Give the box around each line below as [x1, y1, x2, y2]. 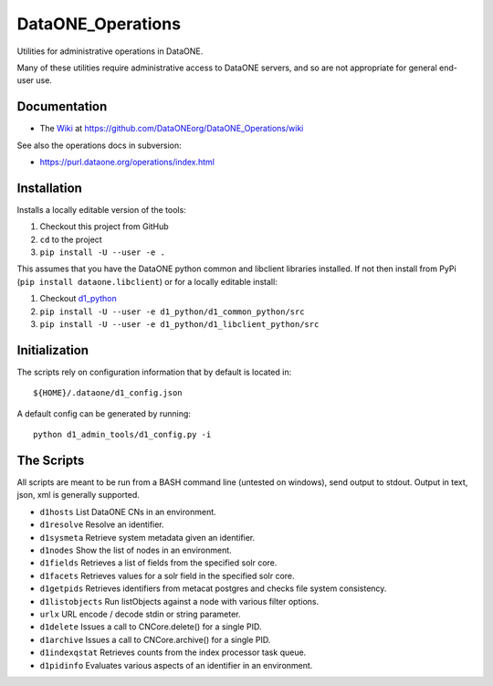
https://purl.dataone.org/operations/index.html [39, 156, 215, 168]
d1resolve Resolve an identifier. [39, 519, 164, 530]
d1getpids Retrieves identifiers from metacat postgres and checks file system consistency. [39, 583, 387, 594]
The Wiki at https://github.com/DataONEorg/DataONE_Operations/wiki [39, 123, 304, 134]
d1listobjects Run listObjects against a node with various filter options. [39, 596, 320, 607]
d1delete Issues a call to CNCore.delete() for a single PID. [39, 621, 262, 632]
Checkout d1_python [39, 293, 118, 304]
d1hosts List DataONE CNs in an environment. [39, 506, 216, 517]
